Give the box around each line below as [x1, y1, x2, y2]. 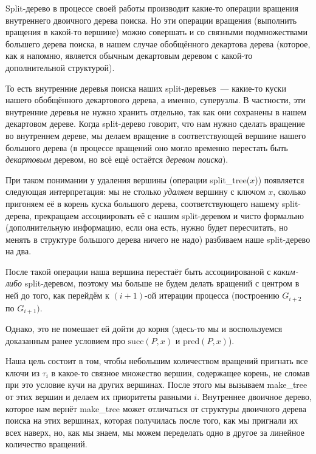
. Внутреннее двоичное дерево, [197, 390, 312, 402]
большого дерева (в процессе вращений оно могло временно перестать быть [5, 141, 288, 154]
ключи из [5, 366, 39, 379]
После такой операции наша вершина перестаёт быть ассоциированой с [5, 265, 271, 277]
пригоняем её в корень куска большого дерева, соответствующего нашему [5, 197, 280, 209]
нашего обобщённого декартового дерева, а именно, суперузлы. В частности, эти [5, 93, 306, 106]
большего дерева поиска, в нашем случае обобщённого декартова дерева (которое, [5, 37, 311, 50]
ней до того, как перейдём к [5, 289, 109, 302]
